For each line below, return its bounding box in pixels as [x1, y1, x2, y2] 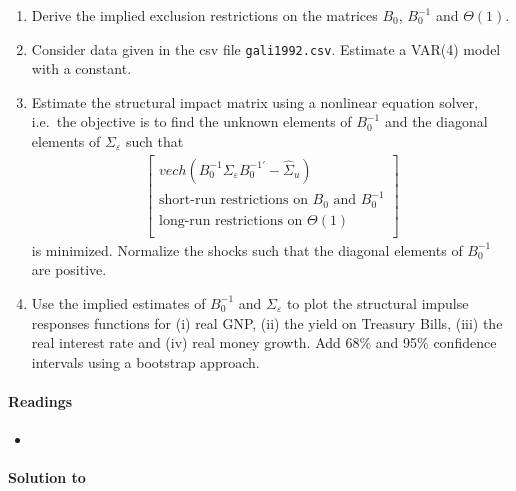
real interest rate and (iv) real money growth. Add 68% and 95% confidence [31, 332, 497, 353]
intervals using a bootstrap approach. [31, 351, 260, 372]
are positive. [31, 259, 107, 280]
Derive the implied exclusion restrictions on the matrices [31, 5, 378, 25]
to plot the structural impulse [286, 292, 469, 313]
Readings [8, 390, 73, 411]
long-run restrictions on [159, 213, 303, 228]
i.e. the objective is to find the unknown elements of [31, 111, 352, 132]
